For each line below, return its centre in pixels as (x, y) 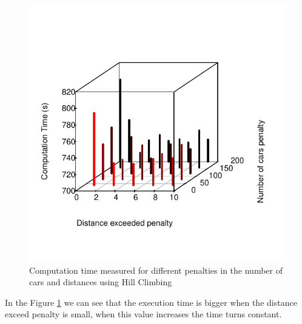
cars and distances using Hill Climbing (101, 282)
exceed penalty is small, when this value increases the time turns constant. (143, 314)
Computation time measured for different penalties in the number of (156, 270)
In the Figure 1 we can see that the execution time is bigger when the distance (151, 302)
